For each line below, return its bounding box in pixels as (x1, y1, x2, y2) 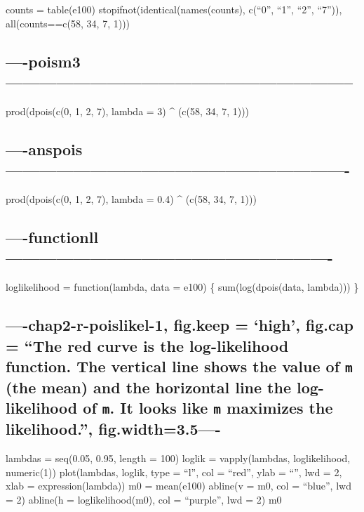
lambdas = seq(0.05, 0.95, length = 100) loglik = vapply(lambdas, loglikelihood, (6, 451, 351, 466)
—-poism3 (6, 50, 81, 72)
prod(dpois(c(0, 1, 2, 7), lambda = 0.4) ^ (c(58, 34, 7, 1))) (6, 191, 257, 206)
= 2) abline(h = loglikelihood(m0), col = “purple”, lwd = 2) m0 (6, 492, 282, 506)
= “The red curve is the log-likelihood (6, 334, 289, 356)
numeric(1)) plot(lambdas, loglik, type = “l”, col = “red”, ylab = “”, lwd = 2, (6, 464, 342, 479)
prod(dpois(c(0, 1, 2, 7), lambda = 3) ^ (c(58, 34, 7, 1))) (6, 103, 250, 118)
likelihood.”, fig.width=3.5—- (6, 418, 221, 440)
